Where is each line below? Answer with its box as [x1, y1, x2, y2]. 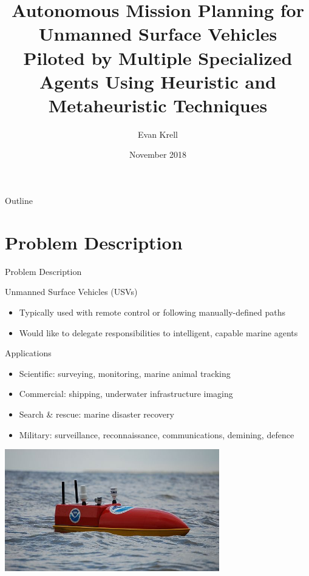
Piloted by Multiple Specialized [23, 45, 293, 70]
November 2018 [129, 148, 187, 161]
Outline [5, 194, 33, 207]
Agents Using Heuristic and [39, 69, 276, 93]
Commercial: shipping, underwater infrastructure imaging [19, 387, 233, 400]
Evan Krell [138, 127, 178, 140]
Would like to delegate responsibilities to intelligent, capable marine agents [19, 326, 298, 339]
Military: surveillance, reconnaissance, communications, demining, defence [19, 428, 294, 441]
